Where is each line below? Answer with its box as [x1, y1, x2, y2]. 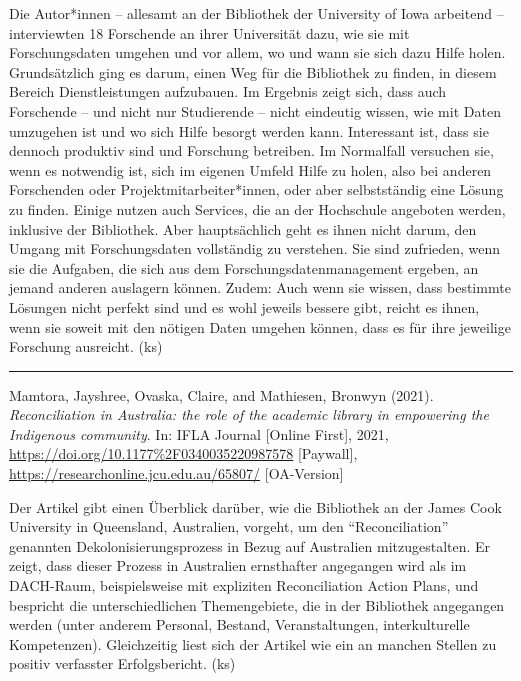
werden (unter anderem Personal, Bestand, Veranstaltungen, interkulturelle [9, 614, 470, 635]
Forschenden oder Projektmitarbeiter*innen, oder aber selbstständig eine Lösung [9, 179, 504, 200]
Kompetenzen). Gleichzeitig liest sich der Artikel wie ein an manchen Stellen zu [9, 633, 497, 654]
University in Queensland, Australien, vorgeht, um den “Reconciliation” [9, 516, 449, 537]
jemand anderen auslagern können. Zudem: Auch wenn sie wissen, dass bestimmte [9, 277, 511, 298]
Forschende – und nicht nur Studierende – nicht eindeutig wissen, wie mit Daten [9, 100, 501, 121]
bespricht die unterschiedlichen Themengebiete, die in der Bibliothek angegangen [9, 594, 505, 615]
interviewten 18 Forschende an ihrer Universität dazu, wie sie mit [9, 22, 410, 43]
